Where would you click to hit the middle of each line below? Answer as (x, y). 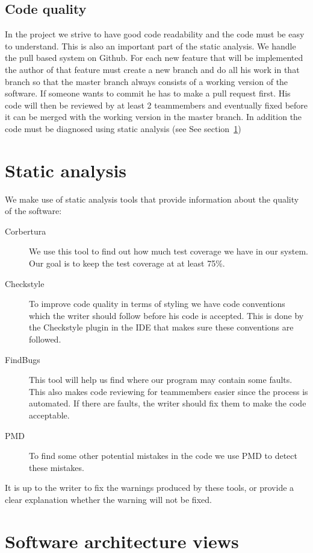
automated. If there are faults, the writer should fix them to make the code (168, 403)
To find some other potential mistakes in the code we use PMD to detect (163, 456)
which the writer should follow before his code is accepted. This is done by (166, 315)
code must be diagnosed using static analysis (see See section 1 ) (123, 128)
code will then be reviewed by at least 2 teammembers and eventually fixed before (156, 105)
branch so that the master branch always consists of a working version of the (147, 81)
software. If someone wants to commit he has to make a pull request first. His (148, 93)
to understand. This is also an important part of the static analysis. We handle (150, 46)
